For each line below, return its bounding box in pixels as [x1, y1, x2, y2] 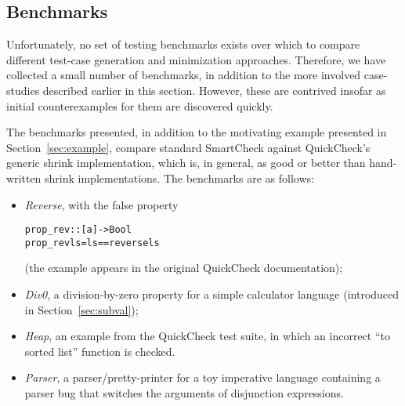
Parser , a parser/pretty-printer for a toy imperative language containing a [24, 369, 381, 386]
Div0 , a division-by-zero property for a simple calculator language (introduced [24, 286, 400, 303]
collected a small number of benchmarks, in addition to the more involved [6, 67, 361, 83]
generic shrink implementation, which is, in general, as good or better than [6, 154, 366, 171]
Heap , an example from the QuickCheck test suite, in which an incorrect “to [24, 328, 391, 344]
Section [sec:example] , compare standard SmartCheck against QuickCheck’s [6, 139, 371, 155]
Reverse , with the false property [24, 196, 179, 212]
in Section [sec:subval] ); [24, 301, 139, 317]
